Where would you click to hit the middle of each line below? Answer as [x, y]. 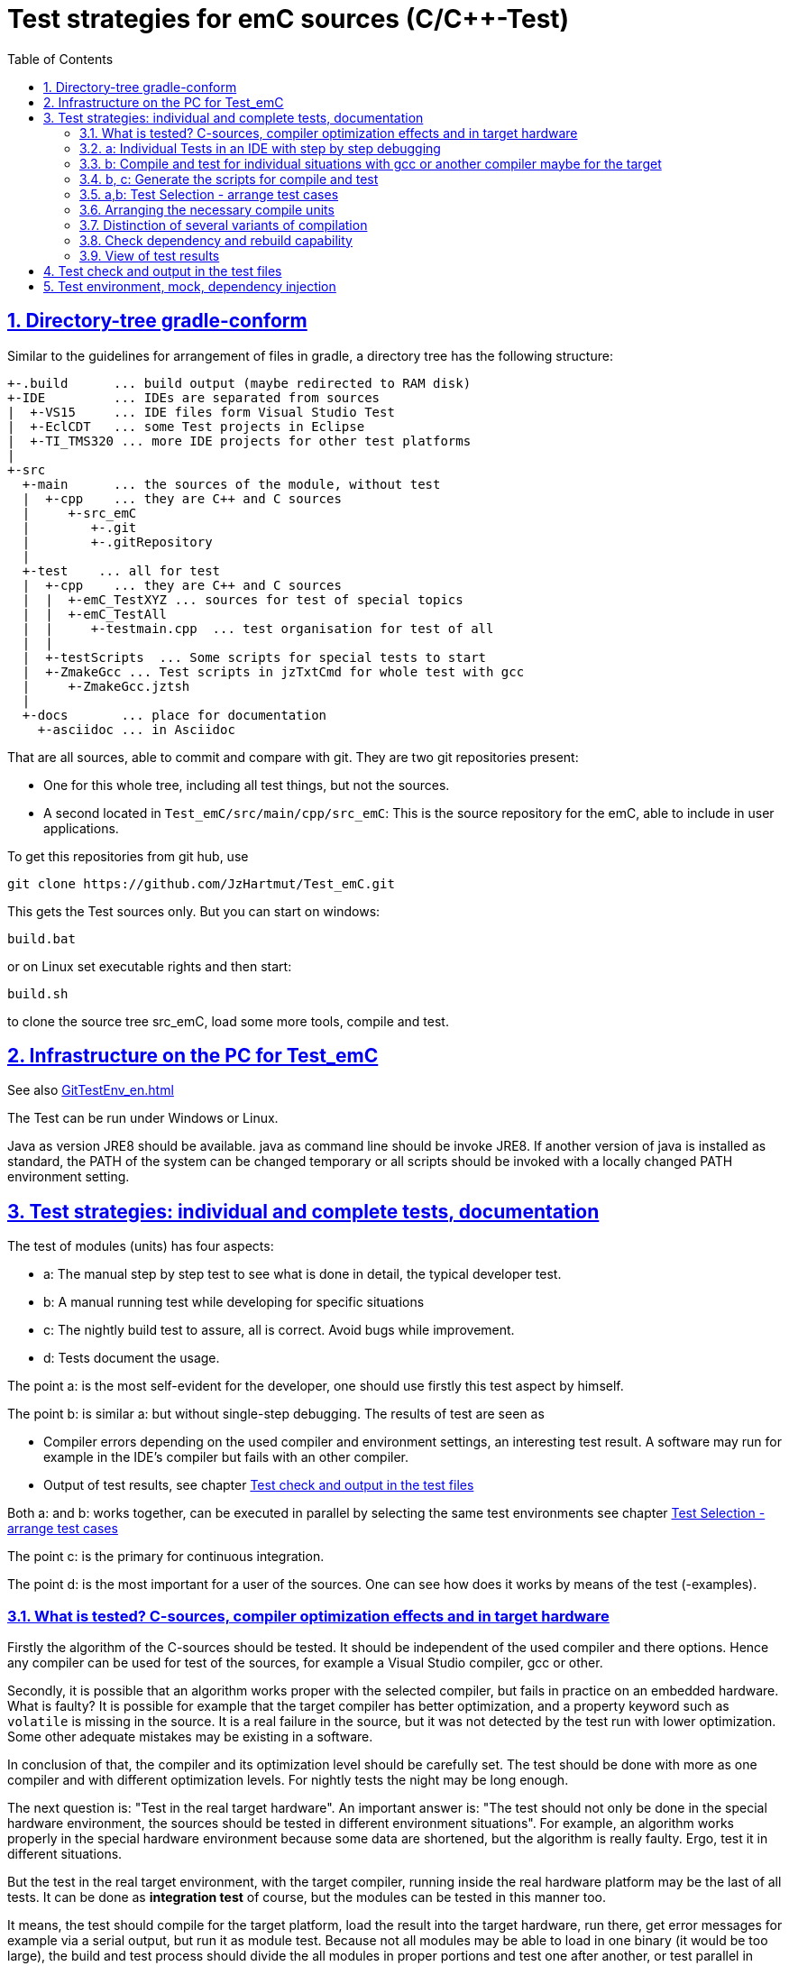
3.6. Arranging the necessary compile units [207, 209]
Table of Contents [60, 59]
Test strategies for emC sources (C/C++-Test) [289, 19]
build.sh [38, 993]
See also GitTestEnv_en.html [91, 1090]
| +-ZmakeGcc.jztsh [106, 686]
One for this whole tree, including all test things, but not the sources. [247, 785]
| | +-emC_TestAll [95, 614]
